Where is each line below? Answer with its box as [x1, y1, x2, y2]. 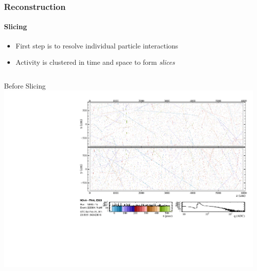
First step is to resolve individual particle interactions [15, 40, 178, 50]
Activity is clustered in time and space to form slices [15, 57, 175, 67]
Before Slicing [4, 80, 46, 90]
